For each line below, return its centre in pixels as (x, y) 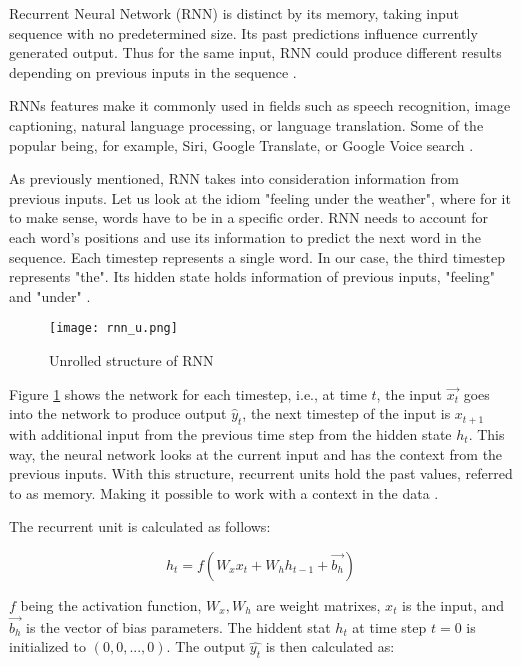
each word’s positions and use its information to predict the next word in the (245, 236)
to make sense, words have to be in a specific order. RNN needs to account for (248, 217)
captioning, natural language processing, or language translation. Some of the (246, 124)
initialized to (48, 646)
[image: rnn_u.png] (113, 328)
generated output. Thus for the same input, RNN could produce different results (255, 52)
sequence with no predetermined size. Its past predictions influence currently (243, 32)
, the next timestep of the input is (346, 413)
